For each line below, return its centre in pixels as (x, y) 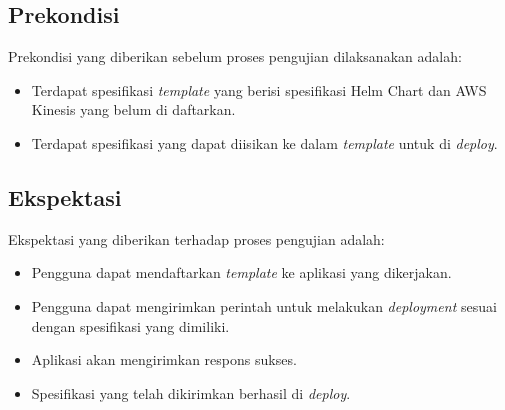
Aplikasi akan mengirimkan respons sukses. (164, 359)
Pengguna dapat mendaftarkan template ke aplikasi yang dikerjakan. (241, 272)
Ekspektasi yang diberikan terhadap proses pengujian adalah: (196, 238)
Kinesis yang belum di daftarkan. (133, 109)
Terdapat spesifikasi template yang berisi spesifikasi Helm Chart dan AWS (259, 89)
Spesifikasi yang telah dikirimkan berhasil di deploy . (191, 392)
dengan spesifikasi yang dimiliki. (130, 325)
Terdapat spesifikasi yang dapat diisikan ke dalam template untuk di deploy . (264, 142)
